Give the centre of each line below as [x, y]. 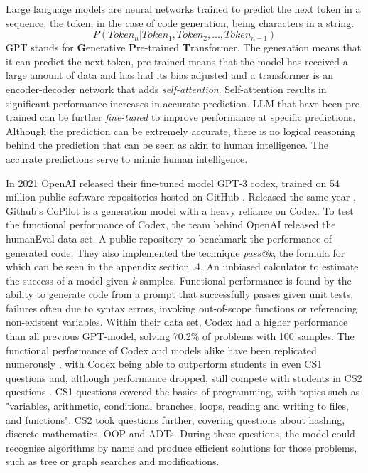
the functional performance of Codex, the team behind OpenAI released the [171, 224]
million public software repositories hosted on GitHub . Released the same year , [181, 197]
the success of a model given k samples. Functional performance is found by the [179, 280]
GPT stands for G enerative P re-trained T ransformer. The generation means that [184, 47]
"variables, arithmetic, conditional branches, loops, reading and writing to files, [177, 406]
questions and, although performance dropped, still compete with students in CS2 [184, 377]
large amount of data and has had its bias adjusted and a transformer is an [170, 75]
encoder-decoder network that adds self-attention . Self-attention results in [166, 89]
